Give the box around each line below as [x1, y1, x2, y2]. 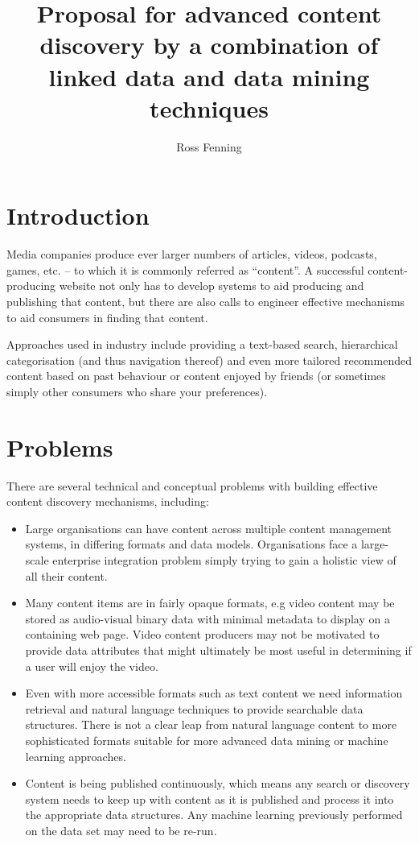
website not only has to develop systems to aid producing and [59, 277, 364, 294]
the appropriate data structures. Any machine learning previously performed [25, 806, 403, 823]
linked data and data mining [48, 60, 370, 93]
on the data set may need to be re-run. [25, 821, 217, 838]
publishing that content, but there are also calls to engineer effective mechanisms [6, 293, 405, 309]
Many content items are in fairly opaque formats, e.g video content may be [25, 594, 395, 611]
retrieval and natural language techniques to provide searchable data [25, 700, 364, 717]
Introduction [6, 199, 150, 232]
